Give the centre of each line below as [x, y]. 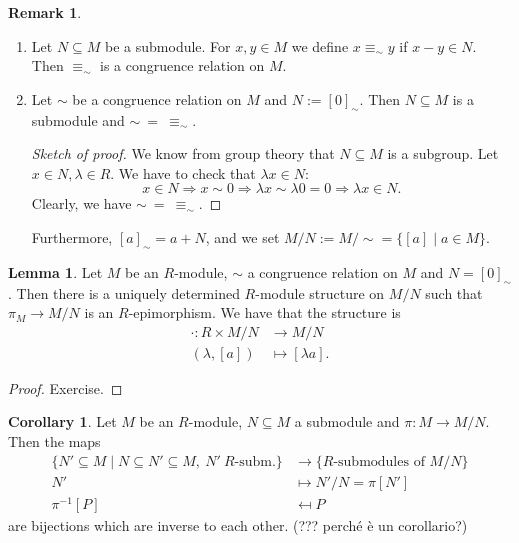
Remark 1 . [45, 12]
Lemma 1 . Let [55, 271]
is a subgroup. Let [443, 153]
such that [454, 292]
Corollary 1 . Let [62, 421]
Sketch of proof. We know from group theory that [183, 153]
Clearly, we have [81, 203]
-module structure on [320, 292]
